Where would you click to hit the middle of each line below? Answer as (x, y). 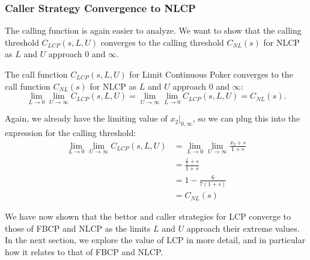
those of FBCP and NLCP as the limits (78, 228)
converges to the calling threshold (162, 42)
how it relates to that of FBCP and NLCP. (84, 251)
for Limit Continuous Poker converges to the (211, 74)
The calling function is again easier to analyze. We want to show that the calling (153, 30)
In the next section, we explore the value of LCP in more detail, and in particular (155, 240)
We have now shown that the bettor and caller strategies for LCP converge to (148, 216)
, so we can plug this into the (246, 118)
